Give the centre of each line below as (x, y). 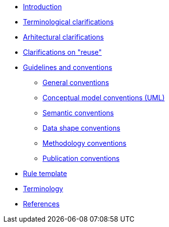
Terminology (43, 189)
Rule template (45, 173)
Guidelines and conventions (68, 67)
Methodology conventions (84, 143)
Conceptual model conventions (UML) (104, 98)
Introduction (42, 7)
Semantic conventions (78, 113)
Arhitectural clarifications (63, 37)
